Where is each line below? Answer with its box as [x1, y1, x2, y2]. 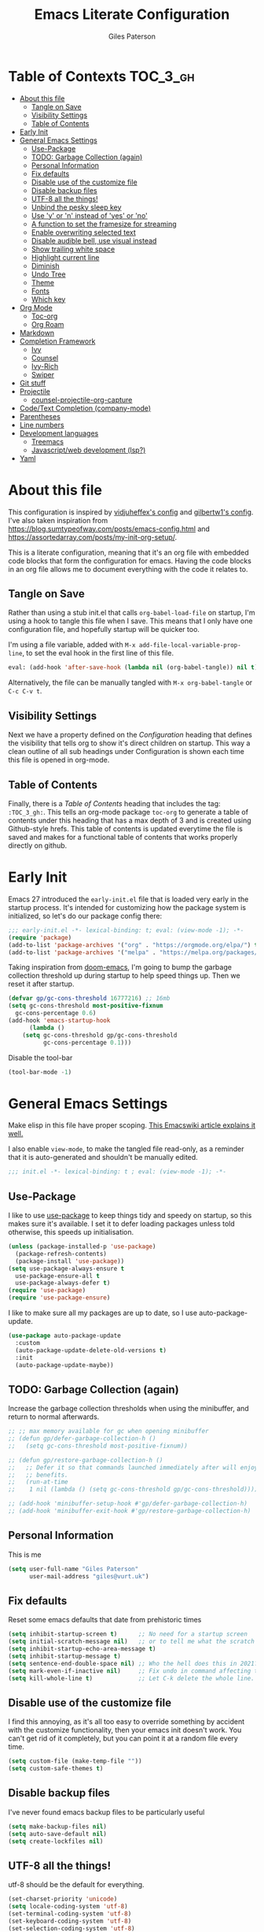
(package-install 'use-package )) [15, 1257, 125, 1265]
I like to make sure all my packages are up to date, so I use [8, 1308, 198, 1317]
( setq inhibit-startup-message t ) [8, 1652, 122, 1660]
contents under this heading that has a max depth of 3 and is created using [8, 816, 251, 825]
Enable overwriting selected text [31, 227, 136, 237]
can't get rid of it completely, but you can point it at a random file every [8, 1733, 238, 1743]
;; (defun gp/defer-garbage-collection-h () [8, 1435, 156, 1443]
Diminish [31, 261, 60, 270]
